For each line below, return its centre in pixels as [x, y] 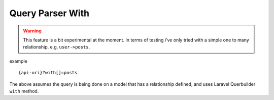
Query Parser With [49, 13]
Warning [32, 31]
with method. [24, 91]
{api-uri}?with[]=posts [48, 73]
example [18, 61]
